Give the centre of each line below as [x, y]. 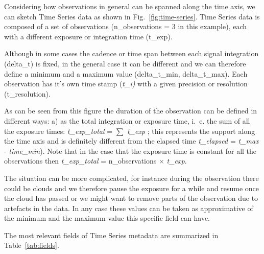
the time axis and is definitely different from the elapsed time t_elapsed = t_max [131, 141]
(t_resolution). [27, 93]
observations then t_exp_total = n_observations [80, 161]
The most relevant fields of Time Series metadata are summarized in [111, 235]
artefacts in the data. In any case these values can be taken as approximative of [129, 208]
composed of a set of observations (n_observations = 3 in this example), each [126, 26]
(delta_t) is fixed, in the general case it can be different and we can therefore [125, 63]
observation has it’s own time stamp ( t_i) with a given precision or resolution [126, 84]
